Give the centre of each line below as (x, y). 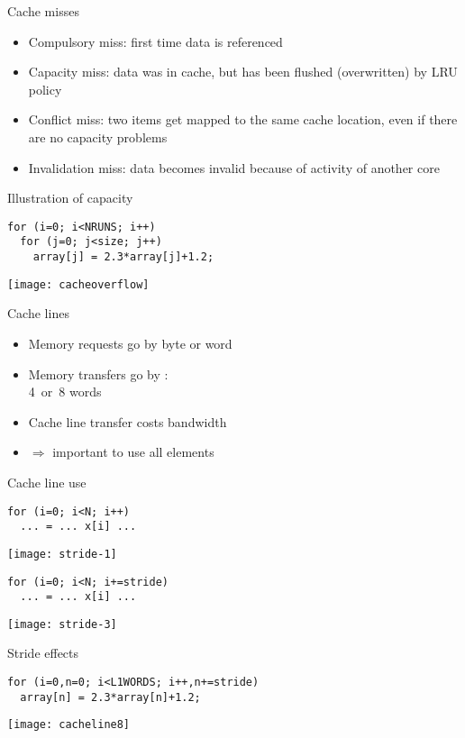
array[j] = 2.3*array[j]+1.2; (123, 257)
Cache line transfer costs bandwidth (128, 421)
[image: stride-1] (62, 554)
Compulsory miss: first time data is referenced (155, 41)
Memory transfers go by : (98, 374)
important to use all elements (133, 452)
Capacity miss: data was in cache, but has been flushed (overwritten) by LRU (243, 72)
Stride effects (43, 653)
